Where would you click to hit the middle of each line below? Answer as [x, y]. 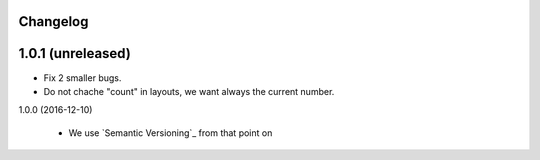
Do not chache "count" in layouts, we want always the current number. [189, 91]
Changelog [53, 21]
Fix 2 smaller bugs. [82, 77]
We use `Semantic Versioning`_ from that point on [170, 132]
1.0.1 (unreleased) [75, 53]
